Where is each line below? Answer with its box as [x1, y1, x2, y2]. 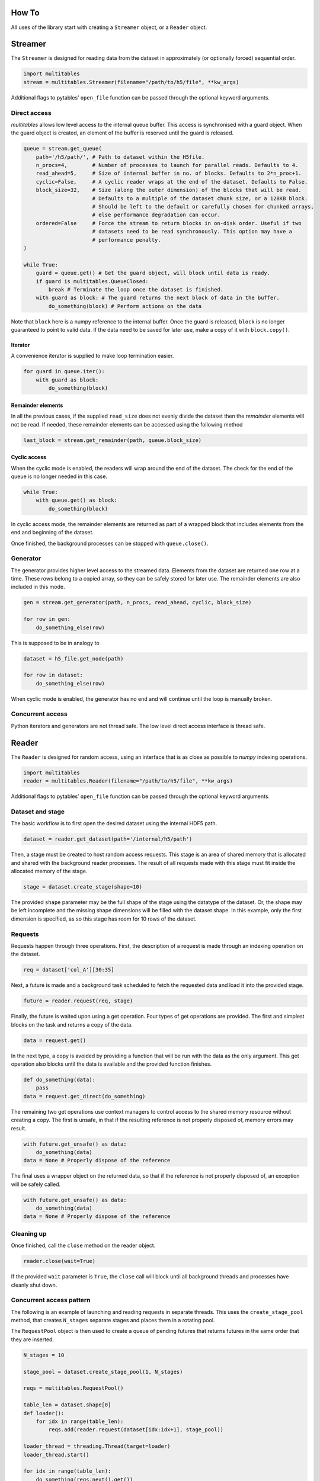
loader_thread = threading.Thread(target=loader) [23, 1443, 171, 1450]
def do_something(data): [23, 1076, 96, 1083]
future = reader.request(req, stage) [23, 998, 133, 1004]
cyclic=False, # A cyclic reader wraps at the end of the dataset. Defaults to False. [36, 178, 308, 185]
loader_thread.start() [23, 1451, 89, 1458]
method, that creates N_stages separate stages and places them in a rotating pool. [11, 1317, 215, 1324]
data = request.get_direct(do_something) [23, 1093, 146, 1099]
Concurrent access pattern [11, 1296, 91, 1304]
